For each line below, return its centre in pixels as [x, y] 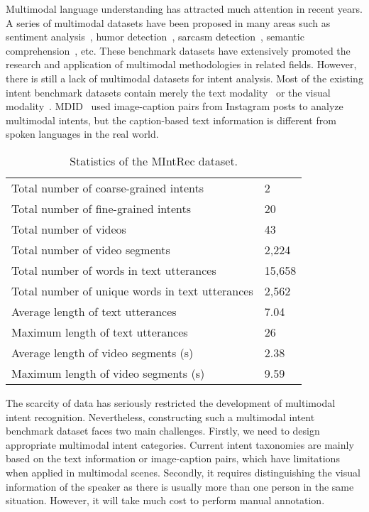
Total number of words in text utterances [114, 270]
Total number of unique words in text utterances [132, 290]
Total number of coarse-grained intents [108, 187]
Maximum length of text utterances [100, 332]
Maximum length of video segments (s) [108, 373]
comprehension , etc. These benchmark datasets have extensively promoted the [178, 50]
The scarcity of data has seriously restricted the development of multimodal [171, 402]
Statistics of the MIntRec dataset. [154, 160]
